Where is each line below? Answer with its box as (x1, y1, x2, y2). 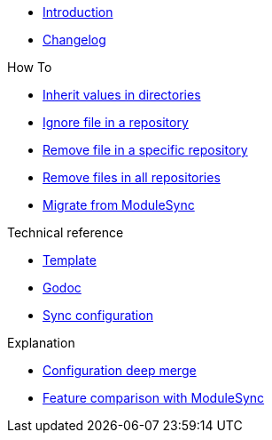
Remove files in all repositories (43, 170, 221, 185)
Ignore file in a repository (43, 115, 189, 130)
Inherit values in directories (43, 87, 201, 102)
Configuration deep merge (43, 363, 197, 378)
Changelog (43, 32, 106, 47)
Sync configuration (43, 308, 153, 323)
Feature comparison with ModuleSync (43, 390, 265, 405)
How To (7, 60, 52, 75)
